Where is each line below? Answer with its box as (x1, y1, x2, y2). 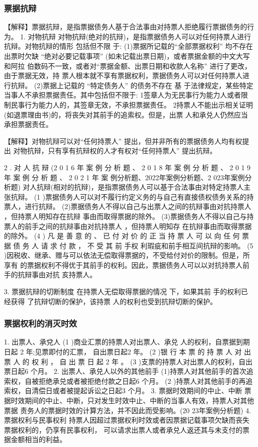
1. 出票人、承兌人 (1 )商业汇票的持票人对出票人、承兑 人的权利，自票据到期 (4, 336, 250, 347)
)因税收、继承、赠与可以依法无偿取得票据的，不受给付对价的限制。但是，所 (4, 250, 250, 260)
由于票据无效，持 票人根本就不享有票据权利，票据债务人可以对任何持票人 (4, 70, 243, 81)
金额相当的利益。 (10, 434, 66, 445)
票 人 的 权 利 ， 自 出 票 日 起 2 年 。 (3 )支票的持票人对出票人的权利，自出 (4, 356, 253, 366)
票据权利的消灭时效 (4, 317, 77, 330)
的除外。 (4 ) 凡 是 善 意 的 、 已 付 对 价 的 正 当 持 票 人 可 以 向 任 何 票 (4, 230, 249, 241)
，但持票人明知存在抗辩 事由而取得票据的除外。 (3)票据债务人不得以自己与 (4, 211, 247, 221)
